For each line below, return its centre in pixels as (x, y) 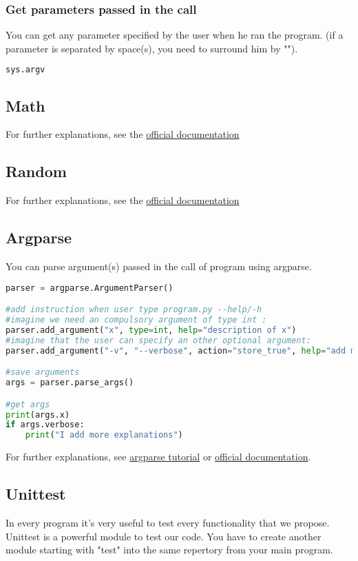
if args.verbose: (45, 425)
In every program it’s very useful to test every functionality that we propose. (168, 522)
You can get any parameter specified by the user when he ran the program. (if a (175, 35)
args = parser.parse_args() (70, 383)
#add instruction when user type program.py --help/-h (134, 310)
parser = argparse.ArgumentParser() (89, 288)
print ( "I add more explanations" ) (104, 435)
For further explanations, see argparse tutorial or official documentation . (158, 457)
